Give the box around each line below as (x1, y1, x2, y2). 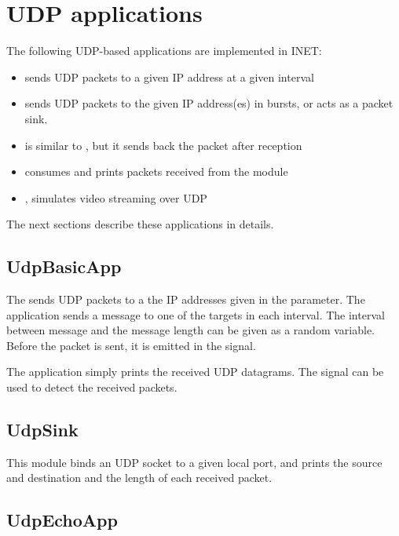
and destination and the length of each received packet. (6, 469, 273, 486)
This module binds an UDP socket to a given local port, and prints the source (6, 454, 383, 470)
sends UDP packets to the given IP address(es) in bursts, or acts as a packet (24, 95, 394, 111)
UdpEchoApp (6, 508, 118, 532)
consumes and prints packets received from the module (24, 163, 288, 180)
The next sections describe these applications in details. (6, 216, 274, 232)
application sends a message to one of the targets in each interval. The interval (6, 306, 385, 323)
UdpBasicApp (6, 254, 122, 279)
